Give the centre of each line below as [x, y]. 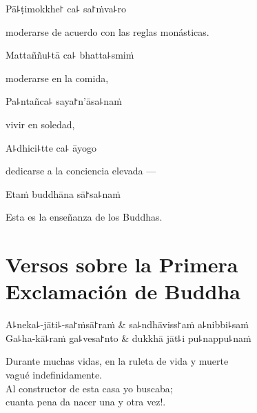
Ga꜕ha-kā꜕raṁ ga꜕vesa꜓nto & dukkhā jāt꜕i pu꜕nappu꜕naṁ [128, 338]
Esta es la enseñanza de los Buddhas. [84, 217]
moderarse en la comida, [57, 78]
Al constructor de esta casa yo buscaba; [89, 388]
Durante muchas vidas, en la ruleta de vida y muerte [117, 361]
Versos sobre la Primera [122, 264]
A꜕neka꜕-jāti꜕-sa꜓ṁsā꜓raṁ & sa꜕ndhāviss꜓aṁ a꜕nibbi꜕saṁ [127, 324]
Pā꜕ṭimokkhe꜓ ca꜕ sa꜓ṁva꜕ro [66, 8]
